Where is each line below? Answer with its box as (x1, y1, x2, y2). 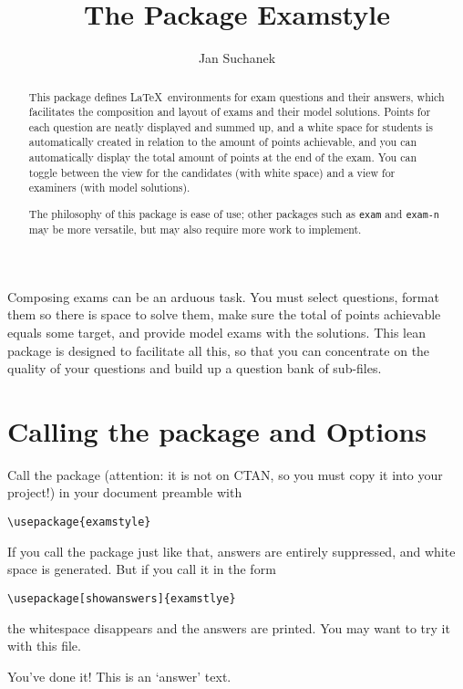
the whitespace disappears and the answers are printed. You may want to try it (7, 618, 450, 637)
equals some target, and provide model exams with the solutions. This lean (7, 322, 427, 341)
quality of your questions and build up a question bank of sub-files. (7, 359, 382, 378)
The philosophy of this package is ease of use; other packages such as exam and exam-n (28, 206, 439, 221)
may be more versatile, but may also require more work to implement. (28, 222, 362, 237)
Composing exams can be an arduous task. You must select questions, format (7, 287, 439, 306)
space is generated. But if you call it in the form (7, 559, 276, 579)
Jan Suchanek (198, 48, 276, 68)
